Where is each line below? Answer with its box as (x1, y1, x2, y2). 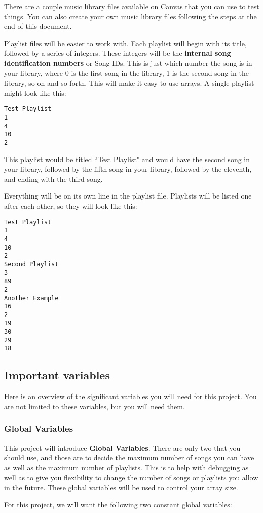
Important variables (4, 367, 110, 383)
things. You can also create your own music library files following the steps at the (4, 11, 257, 21)
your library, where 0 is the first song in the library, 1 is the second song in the (4, 67, 249, 78)
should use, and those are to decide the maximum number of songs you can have (4, 452, 254, 463)
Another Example (4, 294, 59, 302)
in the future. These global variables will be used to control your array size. (4, 482, 238, 493)
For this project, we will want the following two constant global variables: (4, 499, 232, 509)
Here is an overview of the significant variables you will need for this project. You (4, 391, 257, 402)
